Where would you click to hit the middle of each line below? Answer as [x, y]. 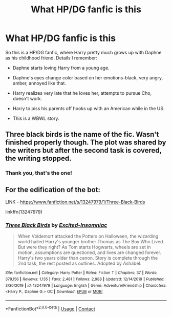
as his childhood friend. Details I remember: [51, 58]
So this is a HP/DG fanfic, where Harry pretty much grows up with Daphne [84, 52]
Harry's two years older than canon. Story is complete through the [88, 258]
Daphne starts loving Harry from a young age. [61, 68]
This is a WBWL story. [36, 118]
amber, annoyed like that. [39, 83]
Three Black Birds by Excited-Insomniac [56, 225]
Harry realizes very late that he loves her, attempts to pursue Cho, [82, 93]
